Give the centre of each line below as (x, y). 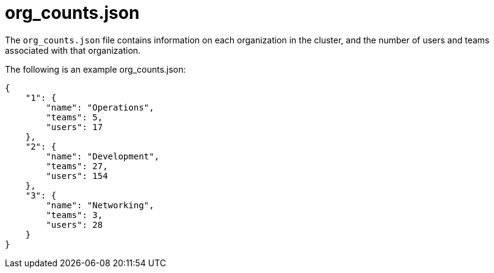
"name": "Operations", (100, 107)
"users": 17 (74, 127)
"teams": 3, (74, 215)
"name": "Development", (103, 156)
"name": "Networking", (100, 205)
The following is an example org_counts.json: (96, 69)
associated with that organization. (73, 50)
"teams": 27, (77, 166)
